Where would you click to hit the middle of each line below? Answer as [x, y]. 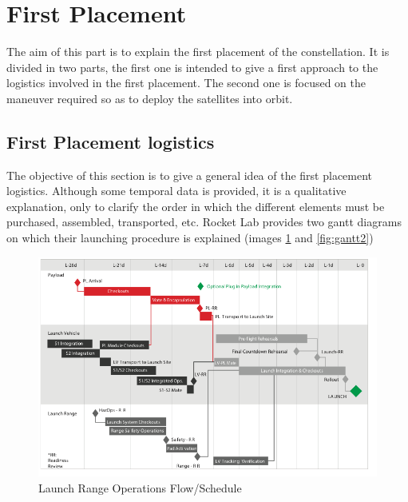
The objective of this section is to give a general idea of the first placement [190, 175]
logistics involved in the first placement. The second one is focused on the [186, 83]
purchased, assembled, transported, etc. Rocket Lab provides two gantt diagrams [204, 222]
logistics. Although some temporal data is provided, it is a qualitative [176, 191]
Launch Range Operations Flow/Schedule [140, 487]
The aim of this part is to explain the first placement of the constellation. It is [198, 52]
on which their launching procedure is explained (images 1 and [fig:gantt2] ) [190, 238]
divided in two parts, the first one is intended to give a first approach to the [192, 67]
